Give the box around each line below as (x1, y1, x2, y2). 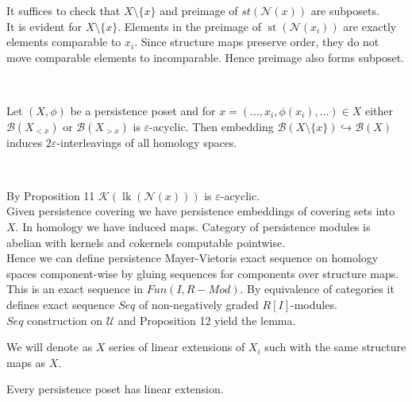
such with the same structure (264, 338, 406, 355)
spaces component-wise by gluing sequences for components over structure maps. (6, 265, 399, 281)
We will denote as (6, 338, 93, 355)
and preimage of (160, 2, 238, 18)
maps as (6, 354, 46, 370)
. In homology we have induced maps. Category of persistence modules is (15, 218, 371, 234)
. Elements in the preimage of (117, 17, 262, 34)
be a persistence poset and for (70, 102, 216, 118)
